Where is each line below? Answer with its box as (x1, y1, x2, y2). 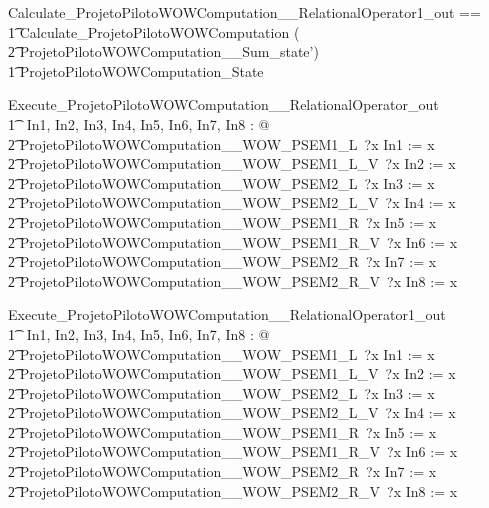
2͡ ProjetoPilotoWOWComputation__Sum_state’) (8, 41, 319, 62)
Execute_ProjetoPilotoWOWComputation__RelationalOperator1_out (8, 304, 446, 325)
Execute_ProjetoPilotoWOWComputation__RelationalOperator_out (8, 94, 439, 115)
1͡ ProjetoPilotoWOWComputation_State (8, 60, 264, 81)
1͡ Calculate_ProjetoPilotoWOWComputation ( (8, 21, 300, 42)
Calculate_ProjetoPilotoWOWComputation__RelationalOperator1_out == (8, 2, 481, 22)
